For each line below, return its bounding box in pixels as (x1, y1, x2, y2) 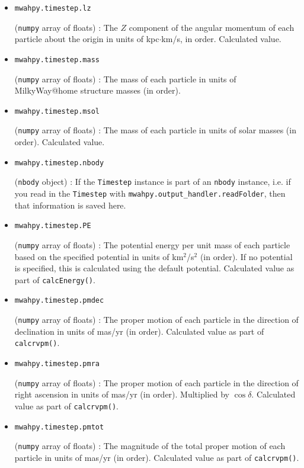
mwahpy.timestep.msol (14, 107, 100, 116)
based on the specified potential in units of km (14, 250, 184, 262)
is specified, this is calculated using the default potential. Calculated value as (14, 262, 295, 274)
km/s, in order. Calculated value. (161, 33, 281, 45)
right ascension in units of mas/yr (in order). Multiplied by (14, 388, 229, 400)
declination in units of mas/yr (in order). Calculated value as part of (14, 325, 264, 337)
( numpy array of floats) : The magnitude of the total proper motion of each (14, 440, 286, 452)
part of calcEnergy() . (14, 273, 95, 286)
